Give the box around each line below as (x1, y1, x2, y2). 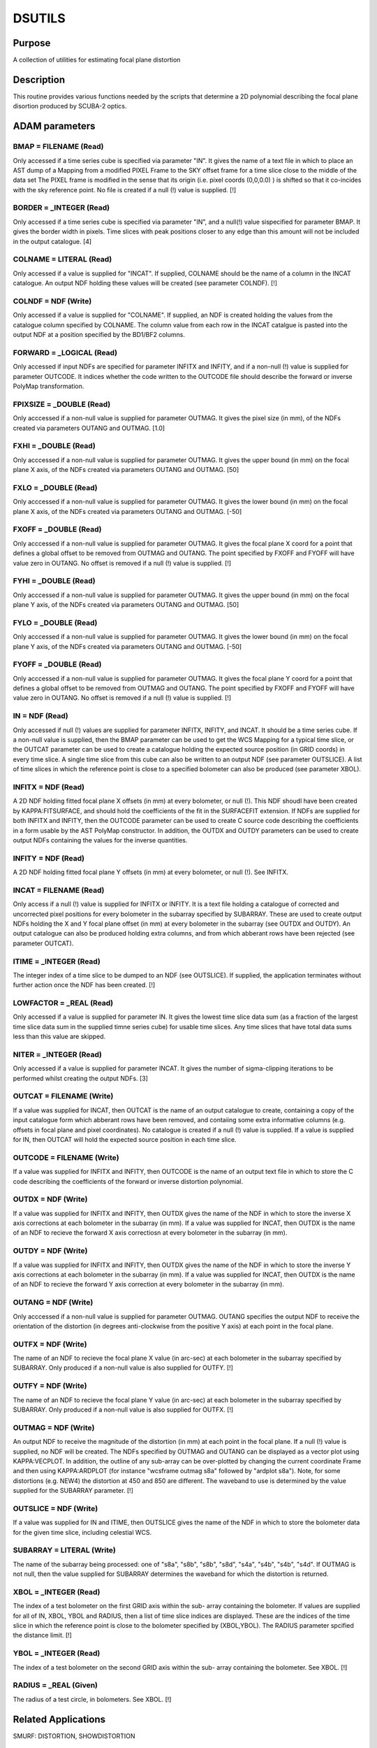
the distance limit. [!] (13, 1631, 73, 1640)
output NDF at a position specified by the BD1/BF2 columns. (13, 331, 185, 339)
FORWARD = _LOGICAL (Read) (13, 348, 118, 357)
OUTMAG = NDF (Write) (13, 1423, 95, 1433)
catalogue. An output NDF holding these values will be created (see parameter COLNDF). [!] (13, 279, 278, 287)
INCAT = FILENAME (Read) (13, 885, 105, 895)
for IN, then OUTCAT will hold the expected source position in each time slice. (13, 1136, 237, 1144)
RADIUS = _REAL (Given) (13, 1680, 98, 1690)
